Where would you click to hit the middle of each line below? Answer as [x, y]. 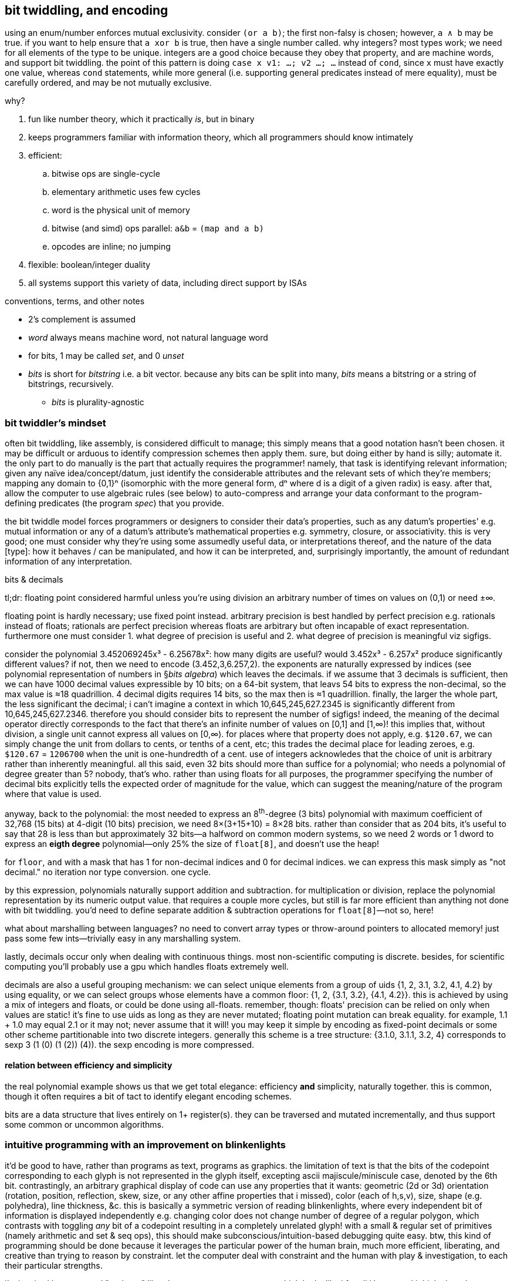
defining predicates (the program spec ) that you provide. [114, 503]
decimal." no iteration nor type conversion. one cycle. [108, 872]
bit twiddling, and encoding [87, 10]
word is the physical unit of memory [121, 210]
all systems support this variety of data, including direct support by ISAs [168, 283]
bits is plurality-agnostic [98, 402]
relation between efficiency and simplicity [89, 1065]
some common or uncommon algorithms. [84, 1125]
